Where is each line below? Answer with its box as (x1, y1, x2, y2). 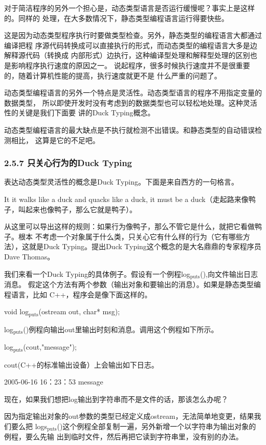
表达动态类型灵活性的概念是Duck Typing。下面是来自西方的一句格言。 (4, 176, 238, 187)
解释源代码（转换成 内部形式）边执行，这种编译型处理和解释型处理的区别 (4, 50, 250, 60)
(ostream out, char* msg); (38, 306, 120, 317)
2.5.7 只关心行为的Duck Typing (4, 156, 132, 169)
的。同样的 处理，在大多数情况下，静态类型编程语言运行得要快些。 (4, 12, 229, 23)
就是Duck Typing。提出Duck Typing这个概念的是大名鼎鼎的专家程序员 (29, 241, 261, 252)
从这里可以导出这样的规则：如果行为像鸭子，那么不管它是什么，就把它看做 (4, 221, 255, 232)
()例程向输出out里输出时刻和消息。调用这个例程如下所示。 (23, 323, 218, 334)
